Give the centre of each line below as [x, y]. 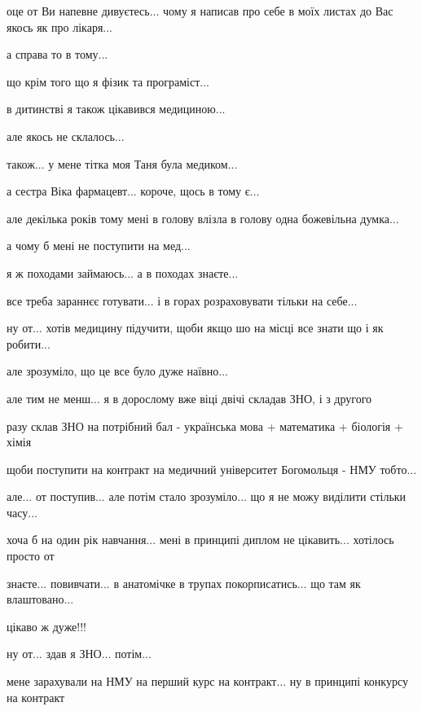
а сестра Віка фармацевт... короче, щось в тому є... [133, 191]
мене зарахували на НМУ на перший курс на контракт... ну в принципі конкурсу [207, 681]
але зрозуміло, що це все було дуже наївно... [117, 371]
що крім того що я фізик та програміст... [108, 81]
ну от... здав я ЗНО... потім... [79, 654]
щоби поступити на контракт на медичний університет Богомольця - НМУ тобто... [212, 469]
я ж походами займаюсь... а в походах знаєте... [123, 272]
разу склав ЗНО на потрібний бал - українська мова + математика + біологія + [205, 426]
